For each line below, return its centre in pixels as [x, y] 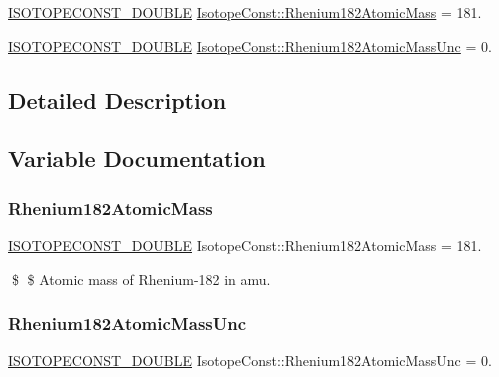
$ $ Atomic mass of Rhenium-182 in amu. [141, 278]
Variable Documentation [137, 158]
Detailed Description [117, 99]
